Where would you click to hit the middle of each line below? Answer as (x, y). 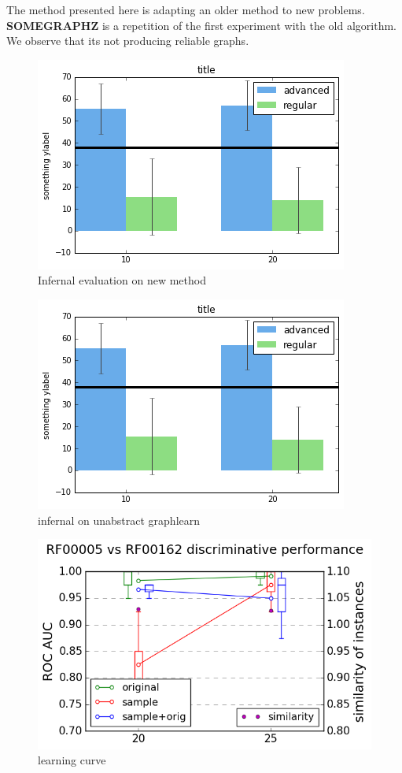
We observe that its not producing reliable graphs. (128, 41)
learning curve (72, 760)
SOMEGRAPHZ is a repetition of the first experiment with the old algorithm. (201, 25)
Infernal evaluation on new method (122, 280)
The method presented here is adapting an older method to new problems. (186, 9)
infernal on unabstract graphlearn (119, 520)
